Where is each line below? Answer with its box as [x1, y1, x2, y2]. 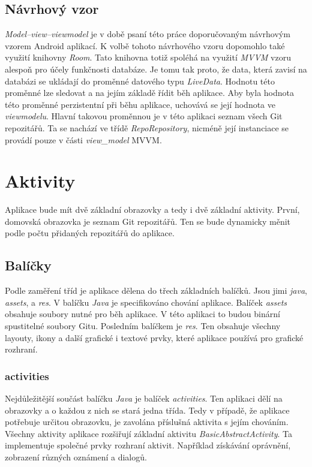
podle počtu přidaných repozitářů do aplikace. [5, 227, 175, 239]
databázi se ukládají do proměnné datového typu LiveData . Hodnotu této [5, 74, 275, 87]
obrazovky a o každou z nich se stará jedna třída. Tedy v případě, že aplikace [5, 403, 290, 416]
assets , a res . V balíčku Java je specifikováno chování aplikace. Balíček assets [5, 296, 287, 308]
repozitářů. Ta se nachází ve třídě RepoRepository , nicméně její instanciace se [5, 121, 289, 134]
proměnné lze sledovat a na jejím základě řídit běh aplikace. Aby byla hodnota [5, 86, 295, 99]
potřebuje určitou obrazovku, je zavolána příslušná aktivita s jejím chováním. [5, 415, 289, 428]
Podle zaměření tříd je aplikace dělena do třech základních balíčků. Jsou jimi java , [5, 284, 307, 297]
